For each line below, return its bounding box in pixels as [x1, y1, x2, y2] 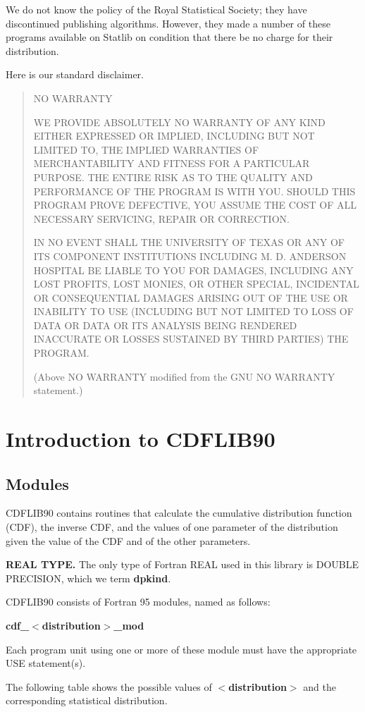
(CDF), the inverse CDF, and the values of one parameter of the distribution [6, 520, 338, 534]
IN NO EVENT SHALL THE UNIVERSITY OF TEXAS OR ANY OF [33, 235, 345, 250]
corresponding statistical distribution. [6, 693, 168, 708]
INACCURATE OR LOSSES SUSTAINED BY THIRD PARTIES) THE [33, 331, 349, 346]
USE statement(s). [6, 656, 86, 670]
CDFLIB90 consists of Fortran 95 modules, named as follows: [6, 594, 271, 609]
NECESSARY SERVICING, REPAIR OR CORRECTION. [33, 211, 290, 226]
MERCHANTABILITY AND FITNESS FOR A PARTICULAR [33, 156, 310, 171]
